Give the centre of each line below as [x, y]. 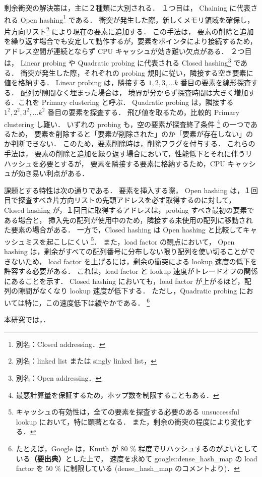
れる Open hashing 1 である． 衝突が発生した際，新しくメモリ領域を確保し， [129, 19]
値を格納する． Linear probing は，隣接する [75, 82]
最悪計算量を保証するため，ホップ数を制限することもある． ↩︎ [117, 395]
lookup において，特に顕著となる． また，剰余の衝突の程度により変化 [130, 421]
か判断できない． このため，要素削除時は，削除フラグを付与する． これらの [130, 143]
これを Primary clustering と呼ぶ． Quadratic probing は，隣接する [126, 102]
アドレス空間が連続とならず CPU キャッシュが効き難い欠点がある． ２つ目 [128, 51]
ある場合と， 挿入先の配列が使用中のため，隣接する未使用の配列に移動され [128, 220]
